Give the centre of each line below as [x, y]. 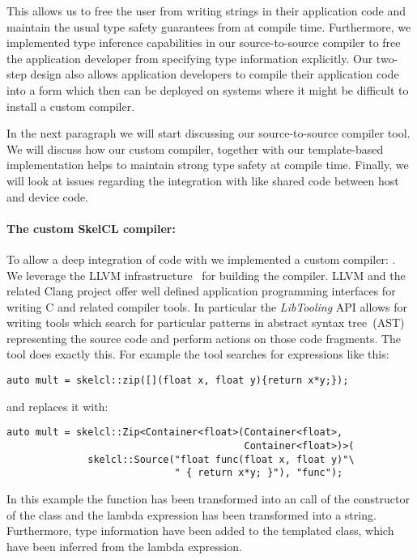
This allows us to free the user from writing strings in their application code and [206, 11]
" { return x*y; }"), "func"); [259, 473]
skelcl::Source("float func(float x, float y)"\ [221, 459]
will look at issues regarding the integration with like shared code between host [203, 180]
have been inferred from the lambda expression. [124, 546]
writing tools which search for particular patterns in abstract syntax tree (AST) [206, 322]
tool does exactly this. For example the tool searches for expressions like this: [198, 354]
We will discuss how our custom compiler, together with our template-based [195, 148]
